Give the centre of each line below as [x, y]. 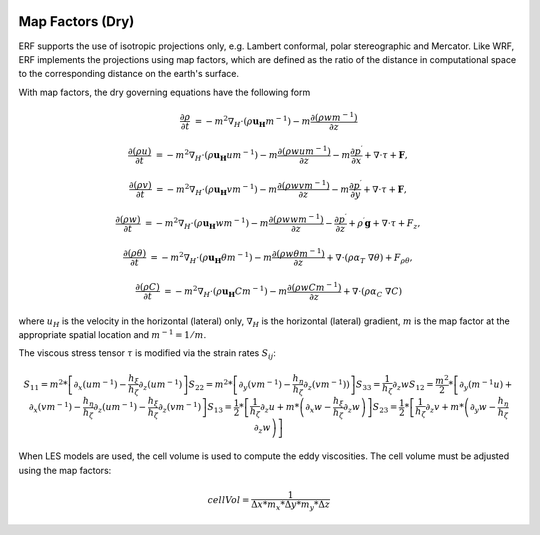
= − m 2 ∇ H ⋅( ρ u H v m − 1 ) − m [216, 189]
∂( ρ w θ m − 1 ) [298, 252]
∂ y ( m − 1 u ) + [485, 384]
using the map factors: [65, 470]
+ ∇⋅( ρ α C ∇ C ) [372, 292]
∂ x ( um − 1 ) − [100, 384]
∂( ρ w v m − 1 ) [303, 184]
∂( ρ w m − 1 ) [334, 116]
